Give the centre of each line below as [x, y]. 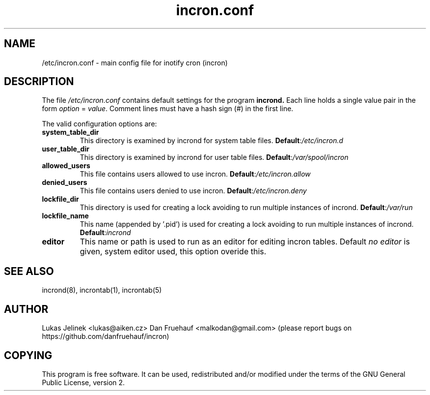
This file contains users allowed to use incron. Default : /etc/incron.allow [195, 174]
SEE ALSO [29, 271]
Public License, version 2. [83, 382]
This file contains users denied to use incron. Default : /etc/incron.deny [193, 191]
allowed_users [66, 166]
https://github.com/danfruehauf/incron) [106, 336]
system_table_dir [70, 132]
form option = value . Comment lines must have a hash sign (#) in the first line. [168, 109]
